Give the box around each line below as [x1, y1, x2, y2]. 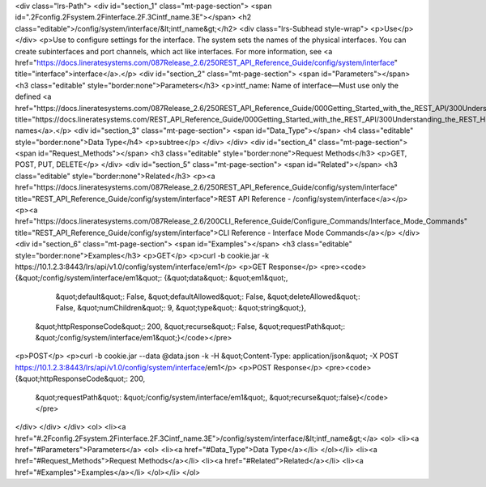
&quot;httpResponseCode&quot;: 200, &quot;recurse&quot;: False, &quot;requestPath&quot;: [35, 321, 346, 331]
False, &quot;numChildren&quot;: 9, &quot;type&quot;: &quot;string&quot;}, [55, 303, 307, 313]
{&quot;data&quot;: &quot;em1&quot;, [163, 273, 288, 283]
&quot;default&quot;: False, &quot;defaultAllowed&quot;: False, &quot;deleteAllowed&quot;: [55, 292, 360, 301]
